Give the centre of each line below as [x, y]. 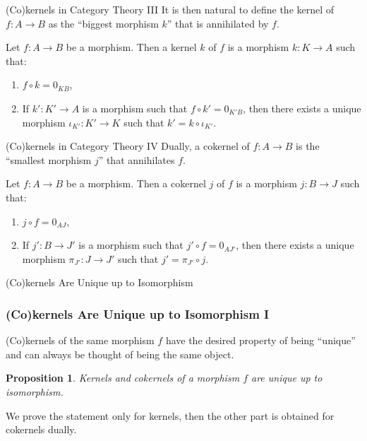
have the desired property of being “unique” [260, 340]
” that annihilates [137, 159]
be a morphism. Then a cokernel [136, 183]
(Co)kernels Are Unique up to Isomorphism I [138, 313]
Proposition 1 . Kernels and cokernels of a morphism [123, 378]
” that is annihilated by [218, 23]
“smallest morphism [49, 159]
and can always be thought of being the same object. [120, 354]
